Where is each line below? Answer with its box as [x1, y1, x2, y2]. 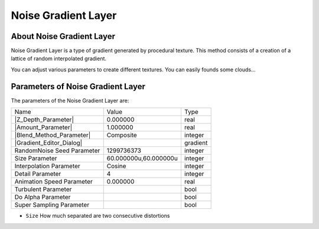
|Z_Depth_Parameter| [14, 116, 74, 124]
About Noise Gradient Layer [11, 31, 115, 41]
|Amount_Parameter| [14, 123, 73, 132]
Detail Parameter [14, 170, 61, 178]
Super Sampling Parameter [14, 201, 90, 209]
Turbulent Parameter [14, 185, 72, 194]
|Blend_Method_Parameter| [14, 131, 91, 139]
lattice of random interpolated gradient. [11, 55, 106, 62]
